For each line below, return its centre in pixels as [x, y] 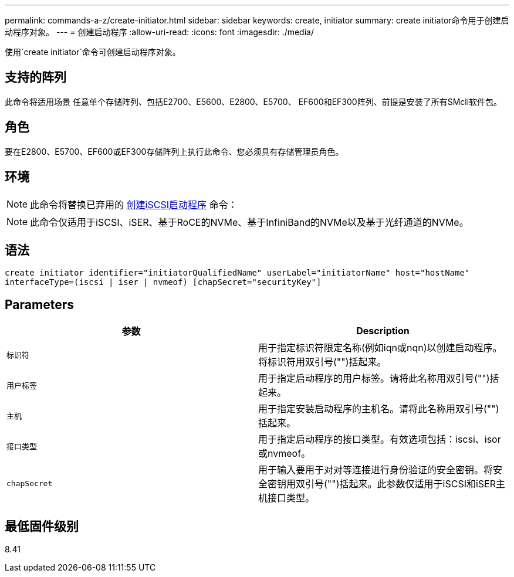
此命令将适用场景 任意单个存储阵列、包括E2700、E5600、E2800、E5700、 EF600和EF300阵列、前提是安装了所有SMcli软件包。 [253, 101]
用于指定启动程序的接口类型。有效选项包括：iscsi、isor [380, 439]
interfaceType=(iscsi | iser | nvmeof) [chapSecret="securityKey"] [163, 282]
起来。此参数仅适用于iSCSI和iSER [422, 484]
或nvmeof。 [285, 454]
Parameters [39, 304]
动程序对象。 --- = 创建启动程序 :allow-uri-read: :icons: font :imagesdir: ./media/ [159, 32]
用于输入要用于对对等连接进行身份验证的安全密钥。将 [376, 470]
